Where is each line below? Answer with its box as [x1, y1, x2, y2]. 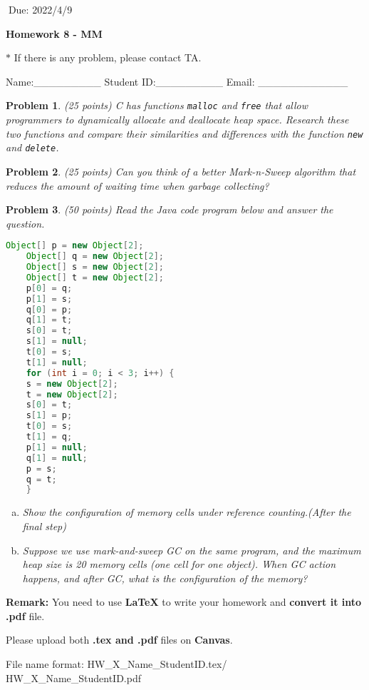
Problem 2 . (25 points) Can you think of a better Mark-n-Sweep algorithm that [6, 163, 356, 178]
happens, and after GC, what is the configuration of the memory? [22, 570, 308, 585]
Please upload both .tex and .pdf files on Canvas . [6, 632, 233, 647]
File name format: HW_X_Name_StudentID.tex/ [6, 656, 227, 671]
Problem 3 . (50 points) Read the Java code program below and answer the [6, 202, 333, 217]
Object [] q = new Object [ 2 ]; [26, 251, 165, 262]
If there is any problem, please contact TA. [14, 50, 202, 65]
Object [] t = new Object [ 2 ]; [26, 272, 165, 283]
